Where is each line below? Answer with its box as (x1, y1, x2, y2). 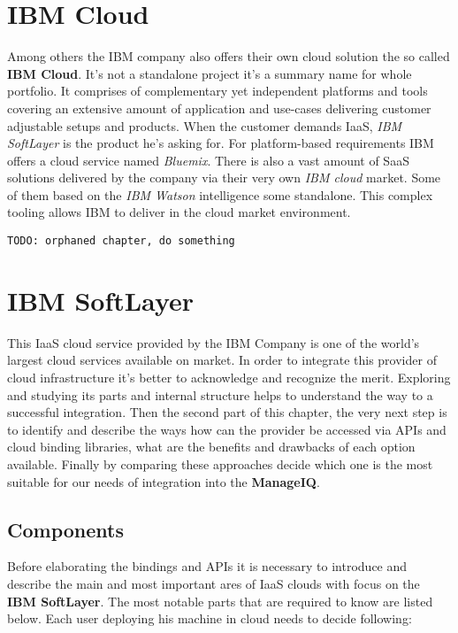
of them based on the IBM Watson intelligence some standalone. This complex (7, 185, 433, 204)
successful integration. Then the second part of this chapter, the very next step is (7, 403, 447, 421)
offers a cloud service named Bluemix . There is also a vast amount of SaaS (7, 151, 409, 169)
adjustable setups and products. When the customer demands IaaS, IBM (7, 116, 402, 135)
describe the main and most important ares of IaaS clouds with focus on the (7, 574, 420, 592)
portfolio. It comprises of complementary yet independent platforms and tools (7, 81, 428, 100)
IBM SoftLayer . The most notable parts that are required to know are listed (7, 591, 433, 610)
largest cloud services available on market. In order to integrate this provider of (7, 351, 437, 369)
